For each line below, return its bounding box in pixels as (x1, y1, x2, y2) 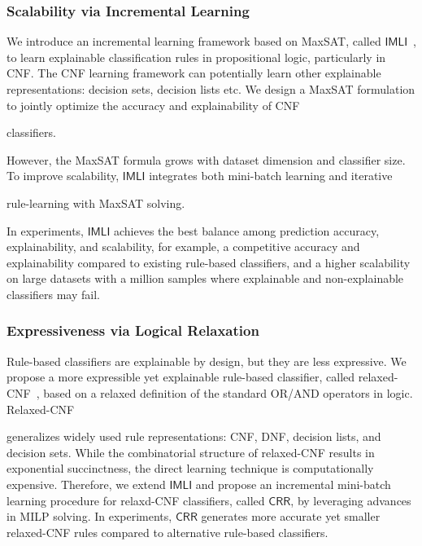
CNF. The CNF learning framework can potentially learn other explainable (7, 64, 381, 81)
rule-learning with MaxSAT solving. (7, 194, 185, 211)
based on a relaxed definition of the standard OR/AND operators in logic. (43, 384, 413, 401)
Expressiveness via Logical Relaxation (7, 320, 259, 341)
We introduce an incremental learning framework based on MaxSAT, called (7, 33, 381, 50)
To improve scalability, (7, 167, 120, 184)
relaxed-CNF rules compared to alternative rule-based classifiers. (7, 523, 328, 540)
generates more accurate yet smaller (201, 508, 381, 525)
